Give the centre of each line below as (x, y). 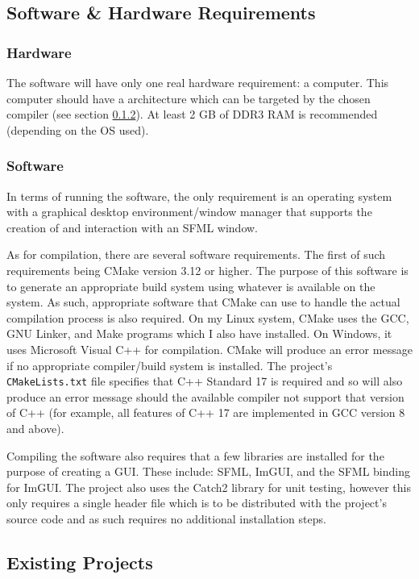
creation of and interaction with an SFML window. (133, 227)
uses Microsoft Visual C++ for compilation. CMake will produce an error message (209, 349)
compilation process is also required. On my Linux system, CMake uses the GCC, (208, 317)
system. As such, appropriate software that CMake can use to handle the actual (203, 302)
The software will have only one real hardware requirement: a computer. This (198, 82)
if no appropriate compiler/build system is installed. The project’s (170, 365)
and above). (35, 428)
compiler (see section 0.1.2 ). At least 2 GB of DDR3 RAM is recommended (192, 114)
